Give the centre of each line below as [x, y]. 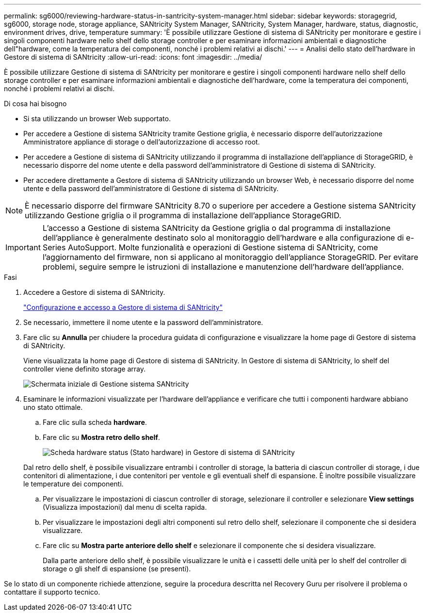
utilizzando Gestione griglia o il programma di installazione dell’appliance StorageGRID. [183, 215]
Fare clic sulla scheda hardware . [95, 422]
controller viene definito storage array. [84, 369]
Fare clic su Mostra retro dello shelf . [101, 437]
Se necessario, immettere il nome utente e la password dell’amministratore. [143, 322]
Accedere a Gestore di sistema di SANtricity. [94, 292]
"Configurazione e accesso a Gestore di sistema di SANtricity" [123, 307]
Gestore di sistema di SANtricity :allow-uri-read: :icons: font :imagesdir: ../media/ [133, 57]
